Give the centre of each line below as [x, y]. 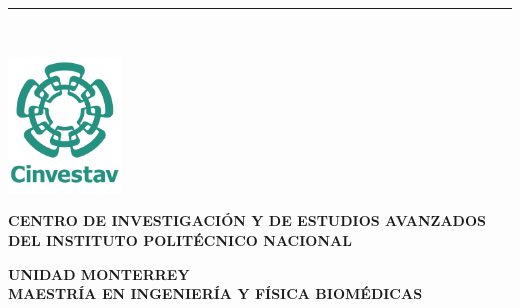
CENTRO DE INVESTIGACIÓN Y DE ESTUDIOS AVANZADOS [247, 220]
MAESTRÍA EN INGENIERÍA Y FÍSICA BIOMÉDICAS [215, 293]
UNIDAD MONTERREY [99, 273]
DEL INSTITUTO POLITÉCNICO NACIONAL [180, 240]
